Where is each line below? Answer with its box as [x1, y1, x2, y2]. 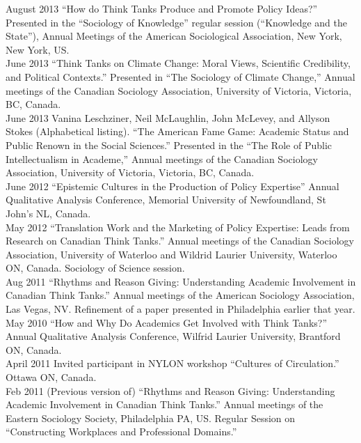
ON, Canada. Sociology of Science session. [6, 261, 185, 275]
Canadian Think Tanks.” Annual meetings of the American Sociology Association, [6, 288, 355, 302]
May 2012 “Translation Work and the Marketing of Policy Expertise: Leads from [6, 219, 350, 234]
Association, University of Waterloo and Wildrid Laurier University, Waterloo [6, 247, 337, 261]
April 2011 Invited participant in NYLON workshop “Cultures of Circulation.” [6, 356, 339, 371]
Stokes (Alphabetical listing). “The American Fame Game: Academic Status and [6, 124, 349, 139]
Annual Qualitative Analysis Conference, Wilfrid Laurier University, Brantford [6, 329, 341, 343]
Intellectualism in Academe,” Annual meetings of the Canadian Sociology [6, 151, 318, 166]
